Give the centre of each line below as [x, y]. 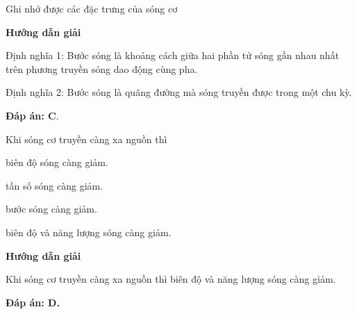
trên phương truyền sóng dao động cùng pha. [102, 68]
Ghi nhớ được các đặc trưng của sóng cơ [92, 8]
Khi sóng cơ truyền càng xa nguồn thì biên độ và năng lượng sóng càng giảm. [171, 279]
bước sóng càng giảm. [51, 209]
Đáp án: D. [33, 302]
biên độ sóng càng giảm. [57, 162]
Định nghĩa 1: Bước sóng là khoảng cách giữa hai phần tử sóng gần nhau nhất [173, 55]
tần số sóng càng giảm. [55, 185]
